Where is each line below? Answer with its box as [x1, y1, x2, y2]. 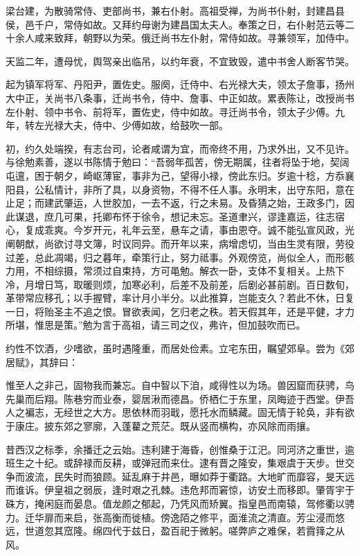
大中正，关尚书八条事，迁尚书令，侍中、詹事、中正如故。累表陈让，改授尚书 [6, 90, 354, 105]
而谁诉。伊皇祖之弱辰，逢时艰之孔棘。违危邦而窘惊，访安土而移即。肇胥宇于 [6, 483, 354, 497]
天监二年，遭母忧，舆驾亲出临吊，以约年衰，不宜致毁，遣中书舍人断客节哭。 [6, 53, 354, 68]
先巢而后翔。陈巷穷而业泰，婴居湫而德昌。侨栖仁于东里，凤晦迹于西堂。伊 [6, 391, 345, 406]
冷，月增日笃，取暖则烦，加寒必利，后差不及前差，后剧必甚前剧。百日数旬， [6, 277, 354, 291]
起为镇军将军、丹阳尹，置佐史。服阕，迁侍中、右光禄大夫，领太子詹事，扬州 [6, 77, 354, 92]
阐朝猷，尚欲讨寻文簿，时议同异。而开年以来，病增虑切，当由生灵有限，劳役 [6, 236, 354, 250]
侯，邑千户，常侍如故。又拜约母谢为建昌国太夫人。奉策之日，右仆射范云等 [6, 17, 345, 31]
